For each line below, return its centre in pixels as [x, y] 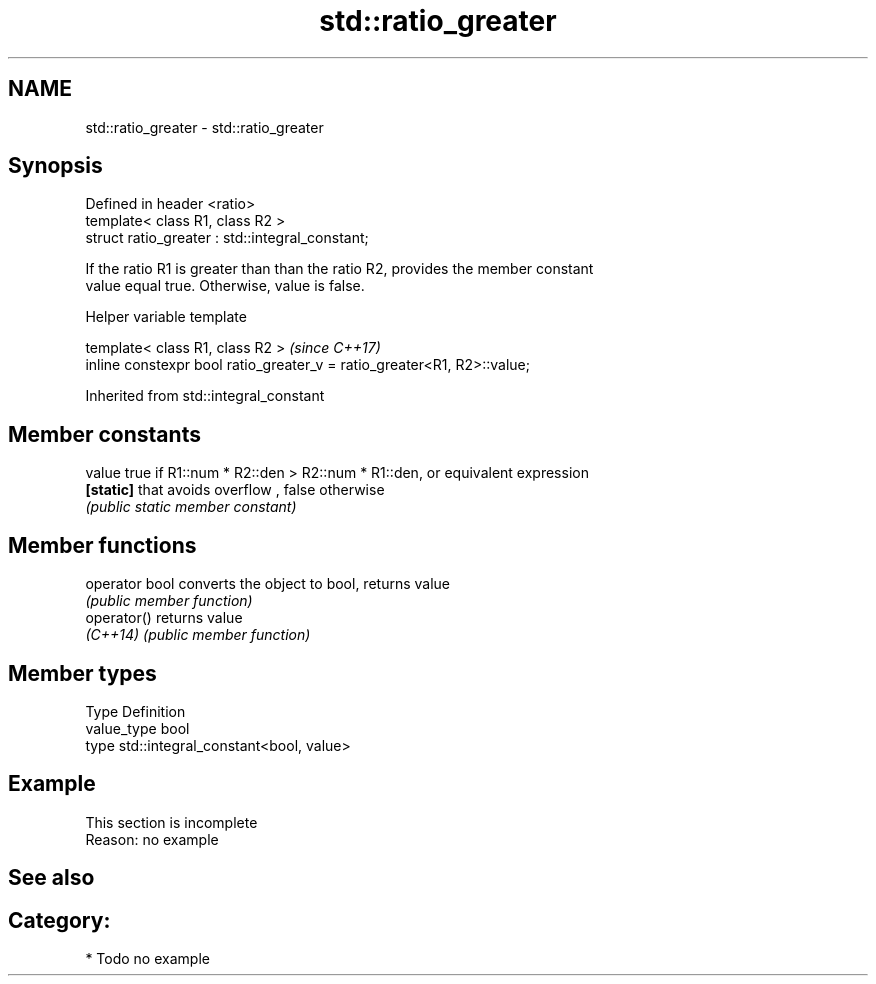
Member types [82, 673]
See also [51, 878]
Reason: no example [152, 839]
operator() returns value [164, 618]
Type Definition [135, 711]
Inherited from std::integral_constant [205, 396]
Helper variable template [166, 317]
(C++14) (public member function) [198, 635]
